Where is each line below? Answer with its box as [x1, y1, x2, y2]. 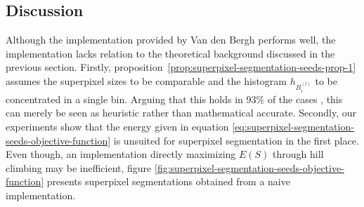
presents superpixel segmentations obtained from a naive [46, 174, 290, 189]
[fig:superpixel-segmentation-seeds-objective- [154, 160, 344, 175]
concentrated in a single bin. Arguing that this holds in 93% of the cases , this [6, 91, 343, 106]
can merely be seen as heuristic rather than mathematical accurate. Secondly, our [6, 105, 356, 120]
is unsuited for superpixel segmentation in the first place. [113, 133, 359, 147]
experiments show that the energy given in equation [6, 119, 229, 133]
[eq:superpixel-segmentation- [232, 119, 354, 133]
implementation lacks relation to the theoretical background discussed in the [6, 46, 335, 60]
